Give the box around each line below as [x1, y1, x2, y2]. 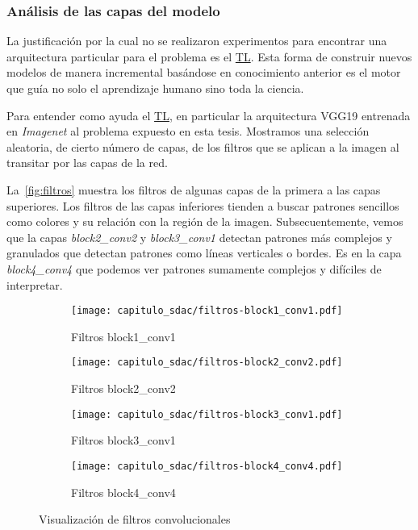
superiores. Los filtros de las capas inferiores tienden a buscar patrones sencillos [6, 197, 399, 214]
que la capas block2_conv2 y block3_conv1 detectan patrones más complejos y [6, 228, 392, 245]
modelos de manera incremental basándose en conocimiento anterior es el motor [6, 64, 401, 81]
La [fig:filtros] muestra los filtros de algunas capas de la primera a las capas [6, 181, 381, 198]
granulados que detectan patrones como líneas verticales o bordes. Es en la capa [6, 244, 402, 261]
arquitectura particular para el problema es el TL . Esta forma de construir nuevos [6, 48, 412, 65]
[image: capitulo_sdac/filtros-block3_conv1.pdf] [71, 408, 343, 420]
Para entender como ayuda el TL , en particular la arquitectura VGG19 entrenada [6, 106, 411, 123]
